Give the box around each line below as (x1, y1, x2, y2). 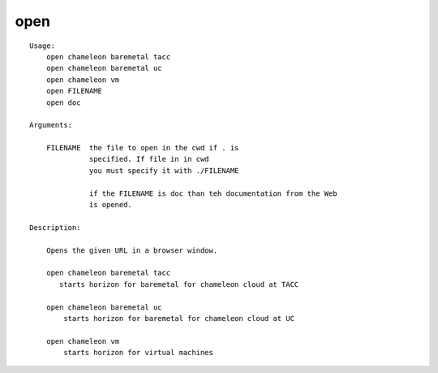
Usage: (29, 41, 56, 50)
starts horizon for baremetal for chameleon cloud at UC (63, 314, 295, 323)
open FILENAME (45, 86, 103, 96)
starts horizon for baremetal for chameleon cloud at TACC (59, 280, 299, 288)
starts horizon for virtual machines (63, 348, 214, 358)
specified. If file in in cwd (89, 154, 210, 164)
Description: (29, 223, 81, 232)
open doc (45, 98, 81, 107)
